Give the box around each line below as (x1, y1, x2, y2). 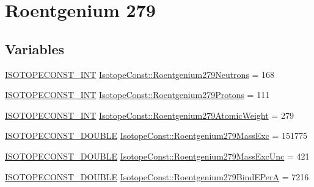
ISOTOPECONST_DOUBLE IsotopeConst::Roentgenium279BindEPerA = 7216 (5, 170, 309, 183)
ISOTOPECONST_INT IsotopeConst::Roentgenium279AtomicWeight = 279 (5, 108, 294, 121)
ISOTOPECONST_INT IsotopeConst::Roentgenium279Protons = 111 (5, 88, 270, 101)
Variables (5, 39, 65, 58)
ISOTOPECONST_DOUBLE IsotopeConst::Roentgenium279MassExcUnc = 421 (5, 149, 310, 162)
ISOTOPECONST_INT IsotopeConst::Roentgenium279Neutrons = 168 (5, 68, 275, 80)
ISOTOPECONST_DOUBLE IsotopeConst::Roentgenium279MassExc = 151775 (5, 129, 308, 142)
